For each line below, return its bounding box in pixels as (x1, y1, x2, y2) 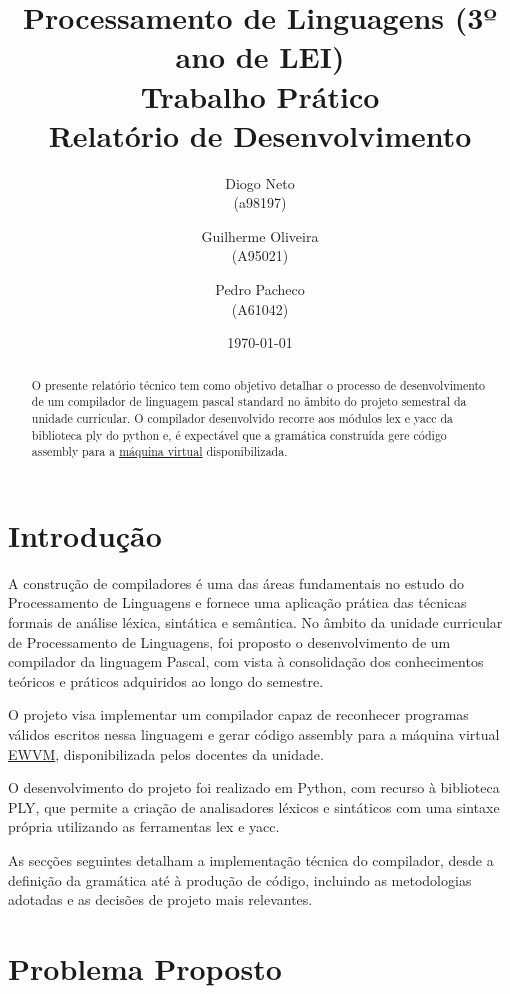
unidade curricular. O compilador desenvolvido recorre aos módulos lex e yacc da (31, 409, 454, 426)
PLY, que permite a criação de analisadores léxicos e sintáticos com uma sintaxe (8, 796, 500, 817)
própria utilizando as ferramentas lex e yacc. (8, 816, 280, 837)
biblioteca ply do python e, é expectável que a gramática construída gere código (31, 426, 447, 443)
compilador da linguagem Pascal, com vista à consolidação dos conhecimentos (8, 651, 484, 672)
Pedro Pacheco (215, 279, 305, 300)
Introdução (8, 514, 162, 555)
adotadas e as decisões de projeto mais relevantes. (8, 889, 313, 910)
